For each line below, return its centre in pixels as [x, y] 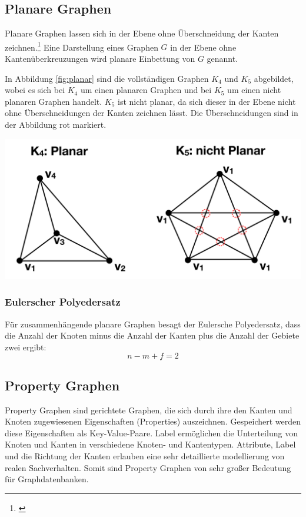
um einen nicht [254, 90]
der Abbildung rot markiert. [56, 125]
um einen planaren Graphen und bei [146, 90]
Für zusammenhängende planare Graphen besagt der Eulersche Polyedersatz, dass [153, 324]
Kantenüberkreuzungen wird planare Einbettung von [100, 59]
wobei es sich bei [35, 90]
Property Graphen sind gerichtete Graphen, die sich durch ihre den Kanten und [149, 410]
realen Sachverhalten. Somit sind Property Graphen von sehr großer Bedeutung [148, 467]
